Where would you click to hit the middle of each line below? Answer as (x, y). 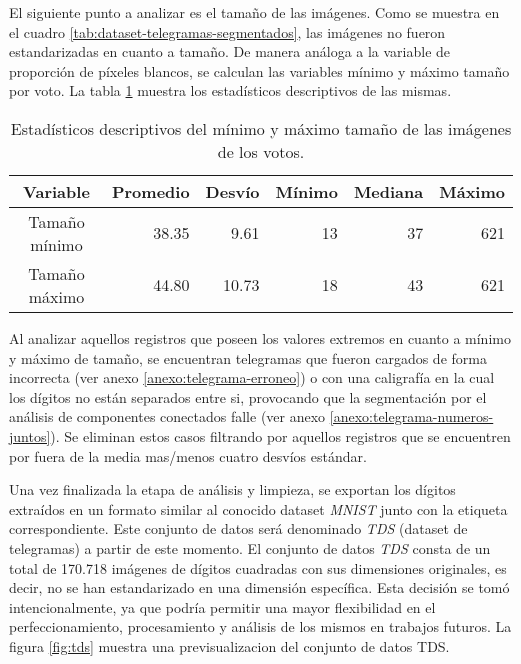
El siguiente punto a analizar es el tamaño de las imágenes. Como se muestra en (254, 12)
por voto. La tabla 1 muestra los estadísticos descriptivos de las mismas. (230, 90)
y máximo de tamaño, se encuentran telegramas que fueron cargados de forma (248, 357)
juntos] (30, 435)
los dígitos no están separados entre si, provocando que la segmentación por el (248, 396)
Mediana (388, 191)
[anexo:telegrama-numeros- (411, 416)
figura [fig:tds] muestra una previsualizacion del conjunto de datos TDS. (229, 645)
